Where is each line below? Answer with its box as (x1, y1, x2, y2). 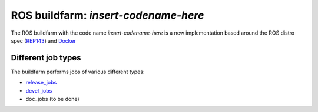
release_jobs (25, 79, 57, 86)
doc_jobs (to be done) (25, 96, 79, 103)
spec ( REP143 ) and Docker (11, 37, 76, 44)
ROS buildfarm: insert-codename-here (11, 9, 204, 22)
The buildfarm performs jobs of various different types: (11, 68, 145, 75)
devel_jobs (25, 87, 52, 94)
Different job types (11, 53, 82, 63)
